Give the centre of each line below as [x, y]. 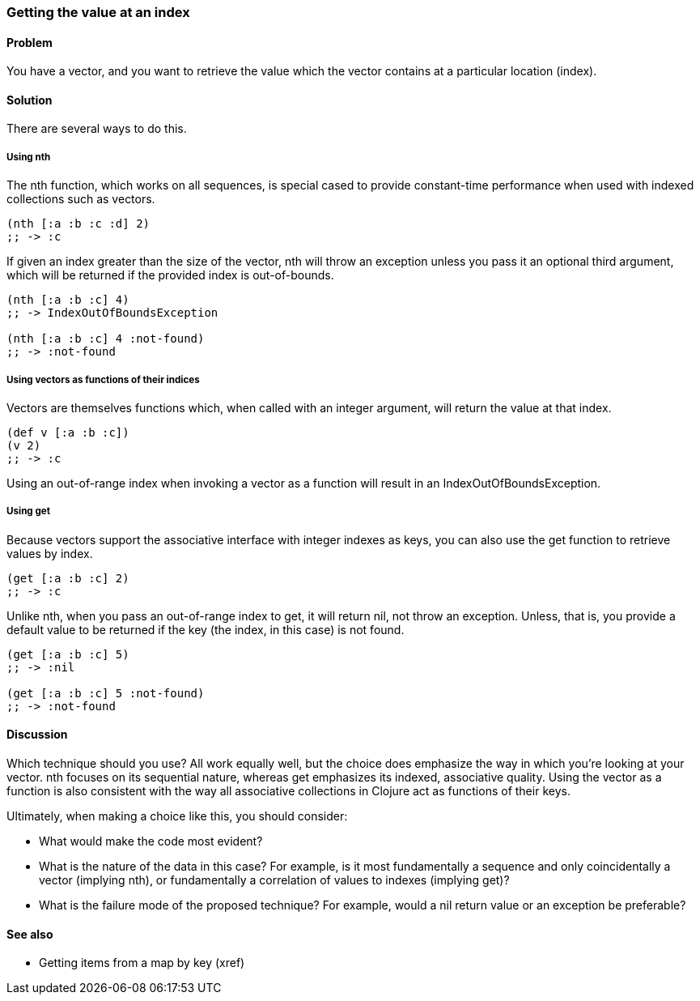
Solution [30, 100]
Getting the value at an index [98, 12]
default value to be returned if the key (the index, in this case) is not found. [206, 629]
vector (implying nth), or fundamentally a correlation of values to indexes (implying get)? [274, 880]
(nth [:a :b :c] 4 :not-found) [106, 339]
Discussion [37, 735]
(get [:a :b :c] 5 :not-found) [106, 693]
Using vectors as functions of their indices [103, 379]
